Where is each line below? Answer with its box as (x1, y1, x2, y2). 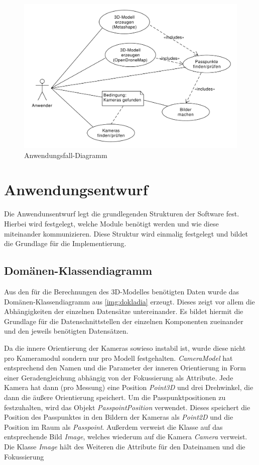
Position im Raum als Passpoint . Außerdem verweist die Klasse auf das (4, 421, 223, 432)
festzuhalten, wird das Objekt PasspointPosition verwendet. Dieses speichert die (4, 402, 250, 412)
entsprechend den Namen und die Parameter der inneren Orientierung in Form (4, 362, 246, 373)
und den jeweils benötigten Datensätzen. (4, 326, 128, 336)
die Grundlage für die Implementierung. (4, 238, 126, 249)
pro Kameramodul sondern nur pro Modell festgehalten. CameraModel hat (4, 352, 233, 363)
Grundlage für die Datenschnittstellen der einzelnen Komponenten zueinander (4, 316, 243, 326)
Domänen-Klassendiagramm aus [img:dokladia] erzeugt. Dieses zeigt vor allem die (4, 296, 255, 306)
